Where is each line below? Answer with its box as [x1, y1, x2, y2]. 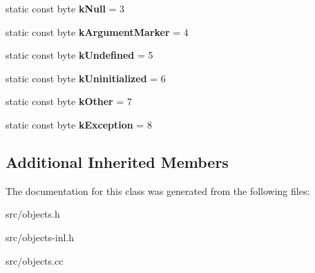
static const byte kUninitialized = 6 [6, 70, 166, 85]
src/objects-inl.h [6, 229, 74, 244]
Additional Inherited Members [6, 151, 229, 172]
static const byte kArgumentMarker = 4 [6, 24, 189, 39]
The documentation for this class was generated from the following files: [6, 183, 310, 198]
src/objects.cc [6, 253, 64, 267]
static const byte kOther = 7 [6, 94, 132, 109]
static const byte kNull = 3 [6, 1, 125, 15]
